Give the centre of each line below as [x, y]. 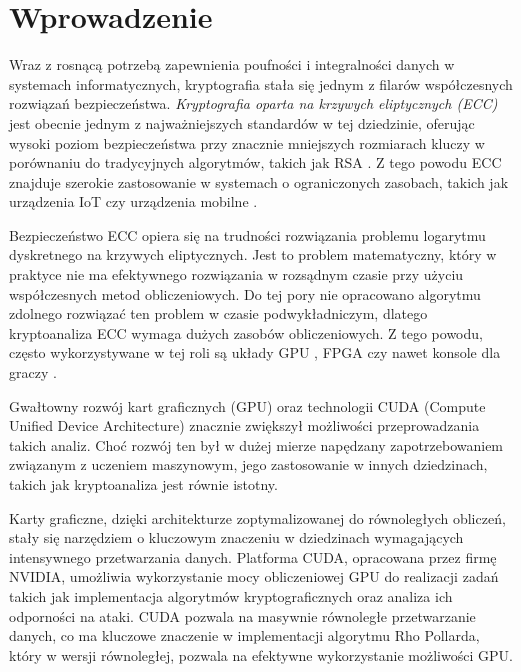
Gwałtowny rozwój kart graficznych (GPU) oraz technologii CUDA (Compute [247, 405]
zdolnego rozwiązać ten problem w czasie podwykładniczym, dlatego [218, 313]
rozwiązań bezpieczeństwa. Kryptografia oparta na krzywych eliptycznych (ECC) [253, 103]
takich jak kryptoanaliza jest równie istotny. [143, 484]
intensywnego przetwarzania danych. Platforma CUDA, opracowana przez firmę [253, 556]
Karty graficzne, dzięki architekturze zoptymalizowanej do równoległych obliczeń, [257, 517]
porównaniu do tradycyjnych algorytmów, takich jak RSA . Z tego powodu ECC [255, 162]
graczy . [33, 372]
